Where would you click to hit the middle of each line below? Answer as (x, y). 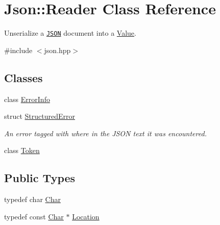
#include (18, 50)
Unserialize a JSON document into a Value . (70, 33)
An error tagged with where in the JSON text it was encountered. (105, 133)
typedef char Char (32, 199)
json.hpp (57, 50)
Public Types (40, 178)
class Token (22, 150)
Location (86, 216)
